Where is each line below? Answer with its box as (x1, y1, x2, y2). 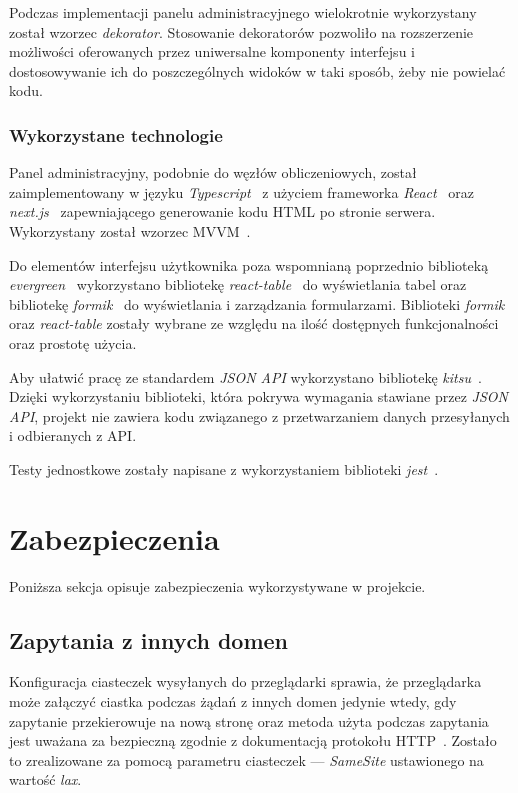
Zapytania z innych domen (9, 624, 289, 655)
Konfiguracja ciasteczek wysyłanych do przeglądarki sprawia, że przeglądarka (9, 671, 482, 692)
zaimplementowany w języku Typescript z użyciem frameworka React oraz (9, 181, 475, 202)
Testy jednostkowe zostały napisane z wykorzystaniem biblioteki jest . (9, 458, 439, 479)
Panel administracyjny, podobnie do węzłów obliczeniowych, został (9, 162, 417, 183)
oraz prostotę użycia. (9, 332, 137, 353)
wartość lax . (9, 769, 82, 790)
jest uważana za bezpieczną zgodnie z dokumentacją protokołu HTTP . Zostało (9, 730, 497, 751)
